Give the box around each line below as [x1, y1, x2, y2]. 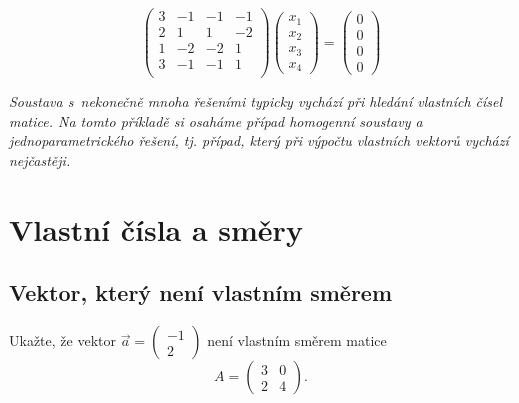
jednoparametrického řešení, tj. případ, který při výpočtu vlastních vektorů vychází [9, 130, 509, 151]
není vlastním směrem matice [207, 330, 387, 351]
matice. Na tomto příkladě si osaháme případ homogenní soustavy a [9, 110, 423, 131]
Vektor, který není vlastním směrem [9, 277, 393, 308]
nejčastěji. [9, 150, 71, 170]
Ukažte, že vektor [9, 330, 116, 351]
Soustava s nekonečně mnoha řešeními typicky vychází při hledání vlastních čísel [9, 91, 503, 112]
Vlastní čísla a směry [9, 208, 303, 249]
